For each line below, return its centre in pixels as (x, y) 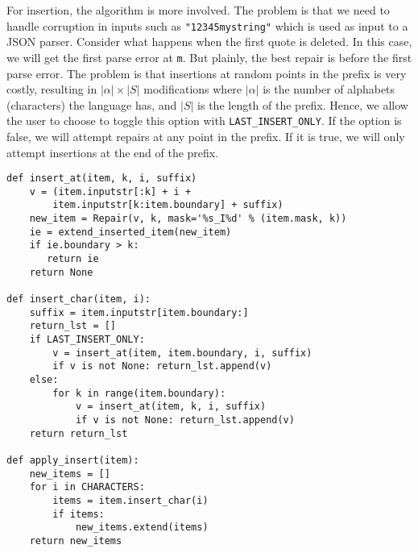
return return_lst (79, 433)
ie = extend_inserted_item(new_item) (130, 232)
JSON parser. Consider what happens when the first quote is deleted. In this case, (209, 42)
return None (61, 272)
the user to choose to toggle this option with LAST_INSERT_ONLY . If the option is (204, 121)
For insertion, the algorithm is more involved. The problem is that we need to (198, 10)
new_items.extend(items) (142, 528)
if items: (79, 514)
